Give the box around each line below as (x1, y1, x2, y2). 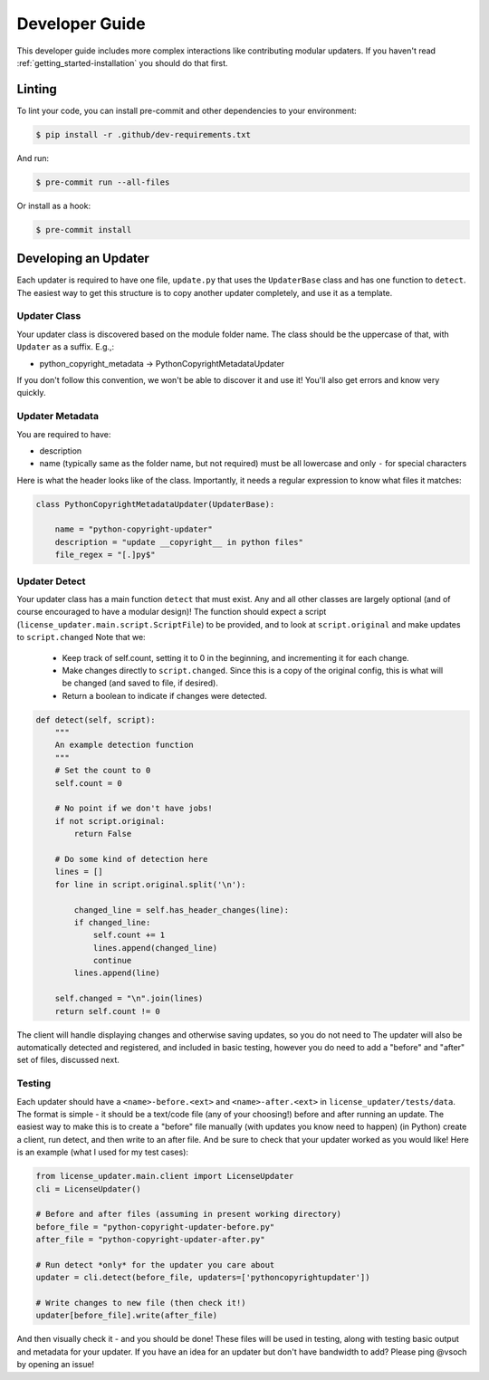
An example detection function (54, 740, 194, 751)
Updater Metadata (16, 410, 100, 423)
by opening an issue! (16, 1359, 95, 1370)
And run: (16, 152, 50, 163)
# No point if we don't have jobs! (54, 803, 213, 814)
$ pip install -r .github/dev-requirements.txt (35, 129, 251, 139)
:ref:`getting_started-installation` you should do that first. (16, 57, 228, 68)
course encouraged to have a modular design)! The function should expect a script (16, 607, 327, 618)
